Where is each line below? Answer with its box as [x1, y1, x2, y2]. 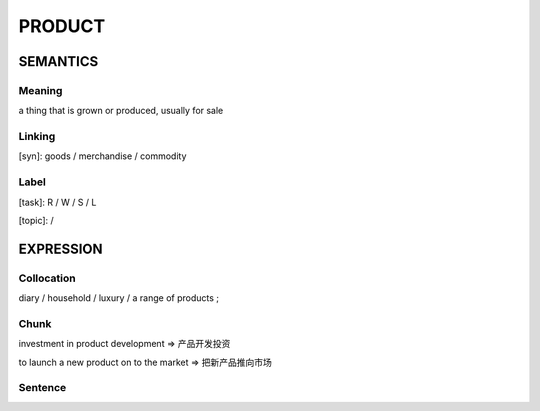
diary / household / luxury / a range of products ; [18, 292, 220, 304]
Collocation [18, 271, 76, 285]
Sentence [18, 381, 67, 395]
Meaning [18, 83, 63, 97]
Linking [18, 130, 56, 144]
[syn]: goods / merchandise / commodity [18, 150, 187, 162]
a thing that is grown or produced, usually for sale [18, 105, 224, 117]
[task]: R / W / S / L [18, 196, 97, 208]
